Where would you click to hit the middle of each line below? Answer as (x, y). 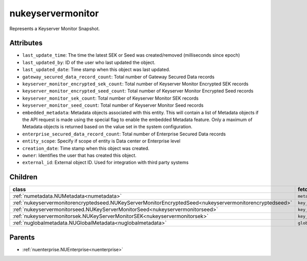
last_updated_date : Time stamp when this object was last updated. (96, 69)
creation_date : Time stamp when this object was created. (86, 148)
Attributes (26, 43)
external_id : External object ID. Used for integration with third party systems (105, 162)
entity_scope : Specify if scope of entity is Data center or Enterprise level (101, 141)
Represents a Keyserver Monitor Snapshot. (54, 29)
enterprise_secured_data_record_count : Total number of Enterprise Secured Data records (124, 134)
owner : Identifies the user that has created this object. (79, 155)
